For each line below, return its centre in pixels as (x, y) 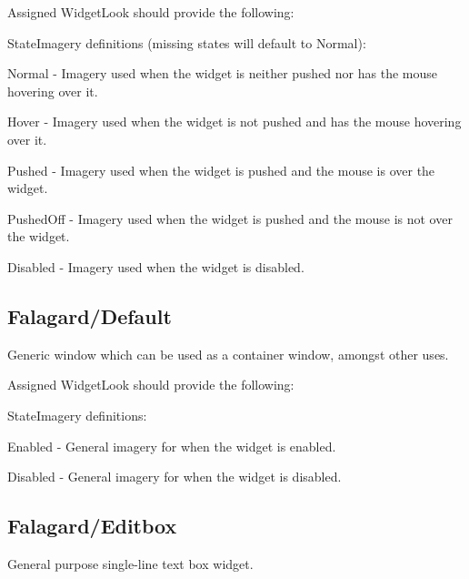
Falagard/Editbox (92, 526)
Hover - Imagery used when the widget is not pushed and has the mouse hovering (234, 122)
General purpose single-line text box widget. (130, 563)
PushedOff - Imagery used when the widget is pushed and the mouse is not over (230, 218)
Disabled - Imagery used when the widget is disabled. (156, 266)
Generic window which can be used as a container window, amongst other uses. (228, 354)
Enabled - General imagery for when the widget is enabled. (172, 446)
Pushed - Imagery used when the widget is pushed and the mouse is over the (221, 170)
